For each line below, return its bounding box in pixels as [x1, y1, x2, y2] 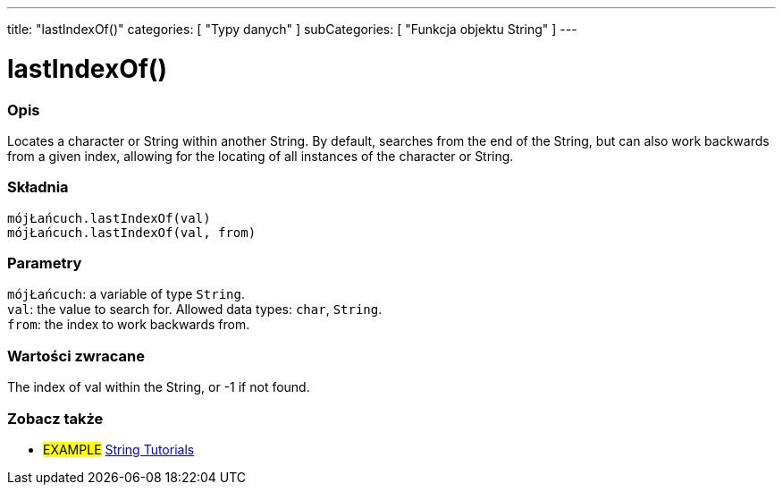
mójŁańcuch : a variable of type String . [7, 286, 245, 302]
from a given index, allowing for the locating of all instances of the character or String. [7, 148, 514, 164]
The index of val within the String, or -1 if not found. [7, 379, 310, 395]
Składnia [7, 178, 69, 197]
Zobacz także [7, 409, 104, 428]
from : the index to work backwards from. [7, 317, 250, 333]
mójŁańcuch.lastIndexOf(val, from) [7, 225, 257, 240]
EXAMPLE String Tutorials [43, 441, 195, 457]
